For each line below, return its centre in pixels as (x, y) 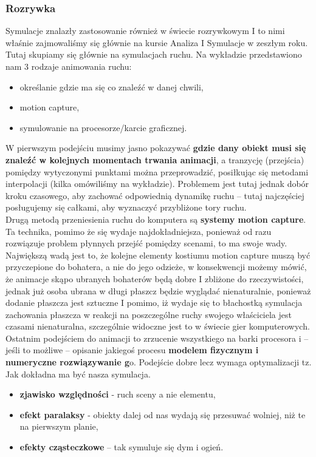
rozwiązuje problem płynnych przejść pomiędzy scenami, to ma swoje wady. (146, 243)
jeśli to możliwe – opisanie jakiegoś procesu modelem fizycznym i (132, 350)
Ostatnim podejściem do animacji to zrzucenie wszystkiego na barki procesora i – (157, 338)
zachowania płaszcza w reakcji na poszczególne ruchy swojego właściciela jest (149, 314)
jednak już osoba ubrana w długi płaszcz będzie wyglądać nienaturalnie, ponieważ (158, 290)
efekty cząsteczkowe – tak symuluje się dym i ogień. (122, 447)
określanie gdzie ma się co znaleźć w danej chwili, (112, 86)
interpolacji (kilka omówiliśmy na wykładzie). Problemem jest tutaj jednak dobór (157, 184)
